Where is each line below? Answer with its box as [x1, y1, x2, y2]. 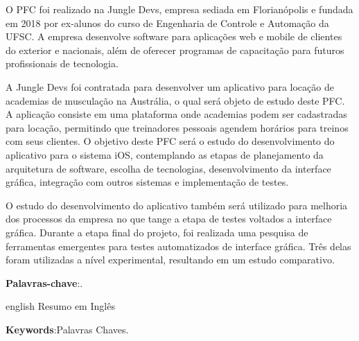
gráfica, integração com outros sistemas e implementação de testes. [6, 175, 289, 189]
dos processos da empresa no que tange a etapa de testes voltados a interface [6, 211, 332, 226]
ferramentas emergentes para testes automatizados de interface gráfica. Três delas [6, 238, 351, 253]
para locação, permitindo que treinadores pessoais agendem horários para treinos [6, 120, 349, 134]
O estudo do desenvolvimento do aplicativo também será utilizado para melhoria [6, 198, 348, 212]
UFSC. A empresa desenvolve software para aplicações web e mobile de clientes [6, 29, 342, 44]
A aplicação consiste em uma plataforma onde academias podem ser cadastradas [6, 107, 347, 121]
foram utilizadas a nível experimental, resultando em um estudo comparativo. [6, 252, 335, 267]
